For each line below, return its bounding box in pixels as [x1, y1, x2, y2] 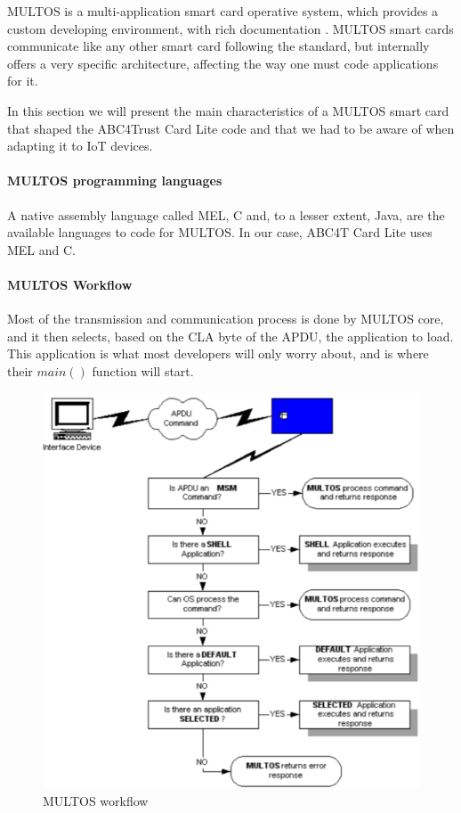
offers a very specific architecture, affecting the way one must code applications [7, 53, 439, 72]
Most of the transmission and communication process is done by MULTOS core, [7, 309, 444, 328]
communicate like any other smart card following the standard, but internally [7, 37, 430, 55]
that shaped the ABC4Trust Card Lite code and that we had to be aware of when [7, 119, 455, 137]
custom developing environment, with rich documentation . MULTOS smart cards [7, 19, 454, 37]
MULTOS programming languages [7, 171, 222, 190]
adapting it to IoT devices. [7, 136, 153, 155]
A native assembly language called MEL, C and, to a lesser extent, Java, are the [7, 205, 445, 224]
